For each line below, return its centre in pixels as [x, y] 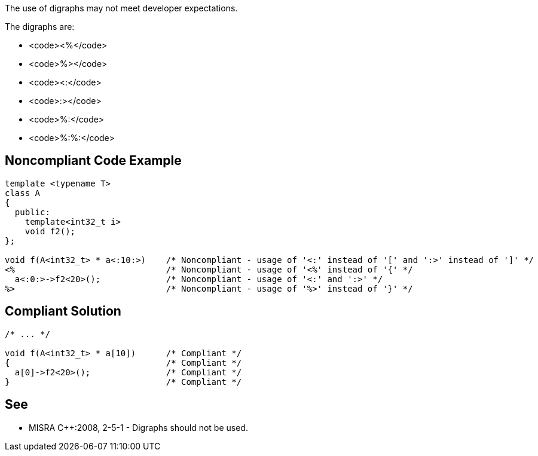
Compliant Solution [63, 311]
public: [32, 212]
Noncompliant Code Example [93, 161]
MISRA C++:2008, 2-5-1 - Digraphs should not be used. [138, 427]
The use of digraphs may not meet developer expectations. [121, 8]
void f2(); [50, 231]
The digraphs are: [40, 27]
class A [23, 193]
